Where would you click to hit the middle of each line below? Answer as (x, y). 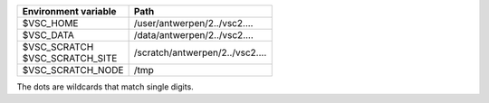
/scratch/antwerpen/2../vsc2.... (200, 52)
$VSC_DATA (48, 35)
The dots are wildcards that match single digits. (105, 87)
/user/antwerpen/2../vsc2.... (193, 23)
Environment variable (69, 11)
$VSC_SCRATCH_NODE (73, 70)
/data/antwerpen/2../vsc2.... (193, 35)
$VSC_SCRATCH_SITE (70, 58)
